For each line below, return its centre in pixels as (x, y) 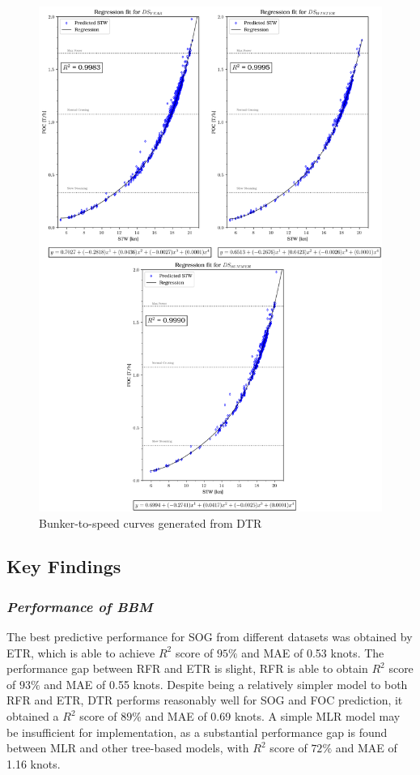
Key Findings (64, 566)
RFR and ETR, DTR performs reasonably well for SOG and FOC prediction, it (205, 700)
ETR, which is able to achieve (81, 652)
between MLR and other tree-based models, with (128, 748)
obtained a (33, 716)
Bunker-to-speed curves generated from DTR (151, 522)
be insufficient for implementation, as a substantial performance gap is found (197, 732)
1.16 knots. (34, 763)
